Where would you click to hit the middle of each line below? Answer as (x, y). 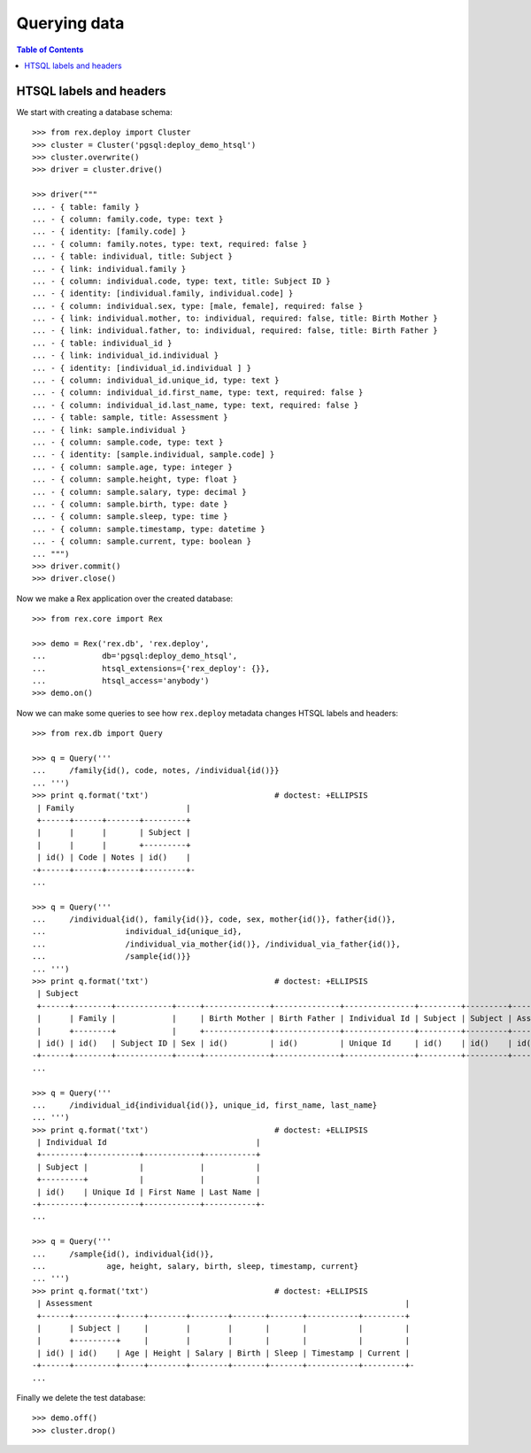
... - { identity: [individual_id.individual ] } (142, 368)
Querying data (70, 23)
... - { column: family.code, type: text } (128, 219)
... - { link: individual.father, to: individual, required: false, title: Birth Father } (235, 331)
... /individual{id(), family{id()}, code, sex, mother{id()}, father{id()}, (214, 920)
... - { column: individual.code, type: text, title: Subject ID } (181, 281)
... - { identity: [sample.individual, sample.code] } (154, 455)
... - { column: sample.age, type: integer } (133, 467)
